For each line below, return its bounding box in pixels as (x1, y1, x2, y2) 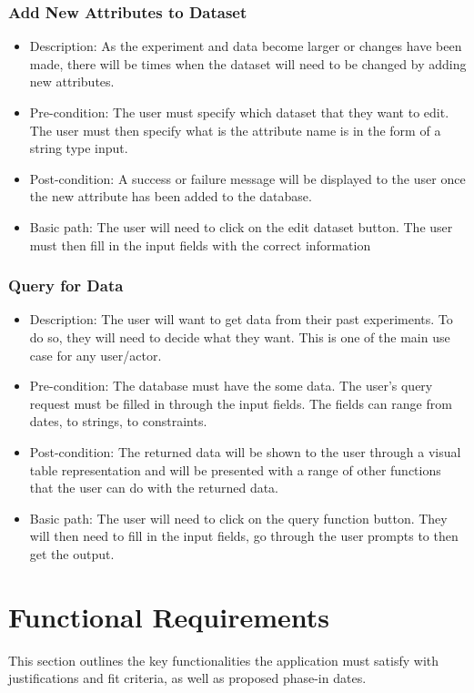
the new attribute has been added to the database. (29, 187, 312, 206)
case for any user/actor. (29, 345, 162, 364)
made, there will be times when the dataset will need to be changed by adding (29, 54, 467, 73)
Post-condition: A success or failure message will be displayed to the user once (29, 168, 466, 188)
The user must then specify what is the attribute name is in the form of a (29, 120, 441, 139)
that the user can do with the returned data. (29, 478, 279, 497)
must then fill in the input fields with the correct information (29, 235, 371, 254)
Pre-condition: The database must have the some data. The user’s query (29, 376, 433, 395)
